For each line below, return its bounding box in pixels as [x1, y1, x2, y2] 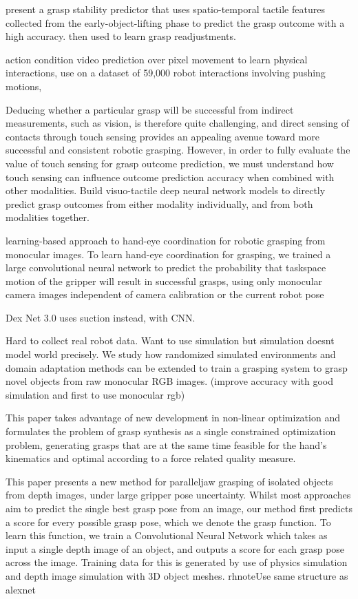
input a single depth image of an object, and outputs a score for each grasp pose [6, 541, 345, 556]
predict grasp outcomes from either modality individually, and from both [6, 196, 313, 211]
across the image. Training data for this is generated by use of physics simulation [6, 555, 348, 569]
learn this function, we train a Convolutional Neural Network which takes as [6, 528, 328, 543]
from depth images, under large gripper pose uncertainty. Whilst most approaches [6, 487, 351, 502]
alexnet [6, 582, 36, 596]
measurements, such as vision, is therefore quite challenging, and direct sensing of [6, 116, 349, 130]
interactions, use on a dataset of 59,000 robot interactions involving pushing [6, 65, 326, 80]
